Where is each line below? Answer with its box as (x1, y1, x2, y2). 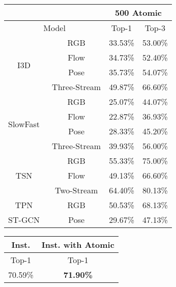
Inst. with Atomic (41, 239, 114, 250)
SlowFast (8, 118, 40, 130)
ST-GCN (8, 214, 40, 225)
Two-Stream (54, 184, 98, 196)
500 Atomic (114, 7, 162, 18)
